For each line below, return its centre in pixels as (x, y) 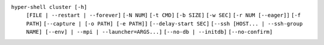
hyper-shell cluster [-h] (49, 7)
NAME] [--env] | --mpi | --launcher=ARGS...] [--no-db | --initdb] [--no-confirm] (149, 32)
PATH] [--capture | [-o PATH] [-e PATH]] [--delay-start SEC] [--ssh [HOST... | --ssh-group (164, 23)
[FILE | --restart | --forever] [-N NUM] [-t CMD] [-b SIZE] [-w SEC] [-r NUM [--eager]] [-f (163, 15)
